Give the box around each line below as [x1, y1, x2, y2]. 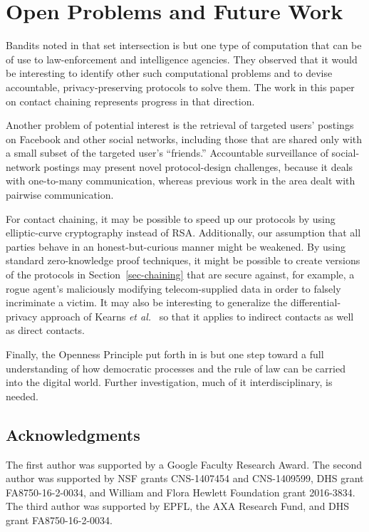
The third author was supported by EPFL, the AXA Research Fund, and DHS [6, 499, 350, 513]
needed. [6, 388, 38, 403]
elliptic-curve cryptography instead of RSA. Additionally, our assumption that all [6, 225, 361, 240]
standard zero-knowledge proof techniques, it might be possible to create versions [6, 253, 360, 268]
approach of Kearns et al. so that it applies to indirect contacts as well [41, 308, 354, 323]
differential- [291, 295, 341, 310]
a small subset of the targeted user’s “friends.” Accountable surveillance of [6, 145, 328, 160]
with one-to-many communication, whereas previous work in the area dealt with [6, 173, 355, 188]
